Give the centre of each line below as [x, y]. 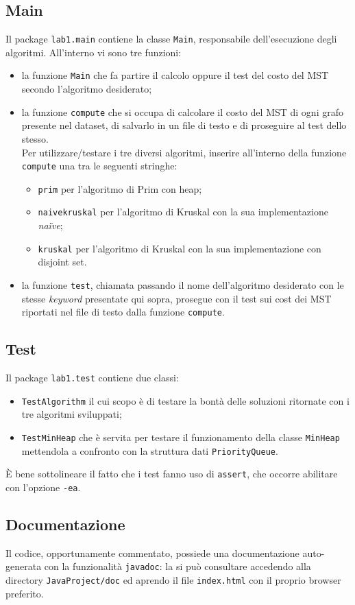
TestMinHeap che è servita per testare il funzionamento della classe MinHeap [181, 437]
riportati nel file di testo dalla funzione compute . [123, 312]
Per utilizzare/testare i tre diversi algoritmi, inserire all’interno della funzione [184, 152]
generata [24, 566]
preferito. [25, 593]
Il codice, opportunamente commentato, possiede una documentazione [152, 553]
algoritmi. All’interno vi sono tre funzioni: [94, 52]
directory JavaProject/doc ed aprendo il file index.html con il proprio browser [173, 580]
